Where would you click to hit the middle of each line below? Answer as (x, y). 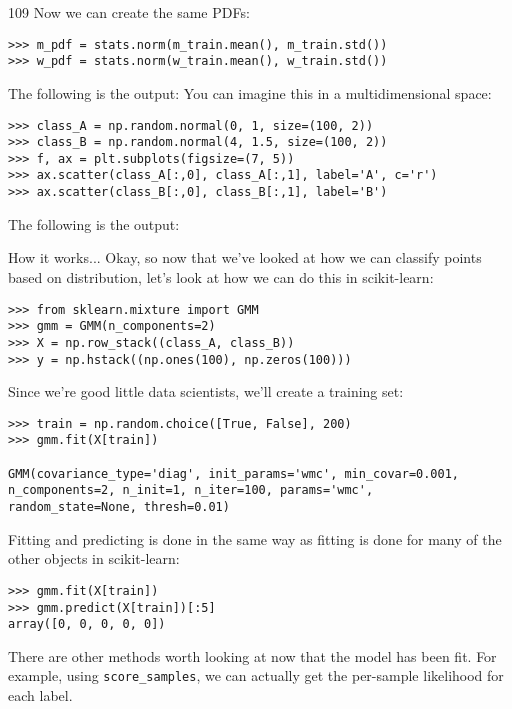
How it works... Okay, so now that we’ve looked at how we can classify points (245, 257)
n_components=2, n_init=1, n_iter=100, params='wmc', (191, 490)
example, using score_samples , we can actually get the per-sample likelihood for (256, 675)
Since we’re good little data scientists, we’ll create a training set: (206, 391)
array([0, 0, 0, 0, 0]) (87, 624)
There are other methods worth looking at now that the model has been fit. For (252, 655)
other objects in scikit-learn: (94, 558)
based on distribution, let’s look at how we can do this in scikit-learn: (221, 276)
